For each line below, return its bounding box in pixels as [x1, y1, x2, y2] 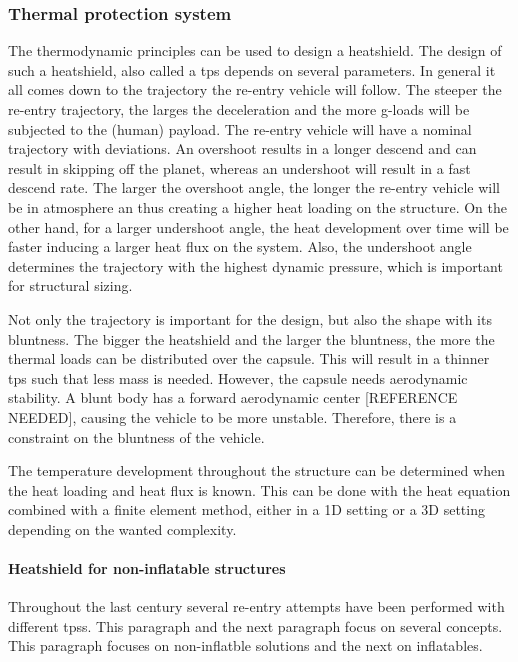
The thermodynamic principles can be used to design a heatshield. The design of [8, 40, 502, 61]
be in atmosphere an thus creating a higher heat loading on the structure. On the [8, 196, 507, 217]
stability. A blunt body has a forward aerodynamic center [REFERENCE [8, 387, 458, 408]
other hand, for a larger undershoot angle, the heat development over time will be [8, 216, 509, 237]
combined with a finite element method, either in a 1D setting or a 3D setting [8, 499, 485, 520]
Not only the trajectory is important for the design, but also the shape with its [8, 308, 492, 329]
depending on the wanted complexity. [8, 518, 237, 539]
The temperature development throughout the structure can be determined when [8, 460, 505, 481]
